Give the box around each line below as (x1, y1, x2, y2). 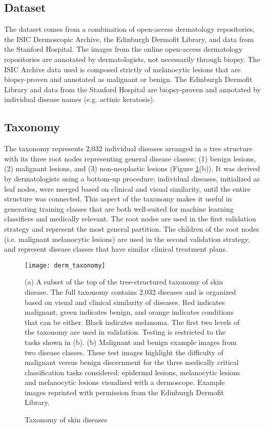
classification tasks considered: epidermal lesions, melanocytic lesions (25, 366, 240, 377)
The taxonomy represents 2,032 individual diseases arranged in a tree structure (4, 143, 253, 154)
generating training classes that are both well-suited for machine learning (4, 203, 234, 214)
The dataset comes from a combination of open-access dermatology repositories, (4, 24, 255, 34)
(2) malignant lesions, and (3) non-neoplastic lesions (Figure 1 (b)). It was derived (4, 163, 260, 174)
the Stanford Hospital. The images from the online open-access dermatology (4, 44, 243, 54)
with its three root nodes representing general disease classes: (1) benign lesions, (4, 153, 256, 164)
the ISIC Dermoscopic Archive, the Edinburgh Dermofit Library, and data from (4, 33, 254, 44)
